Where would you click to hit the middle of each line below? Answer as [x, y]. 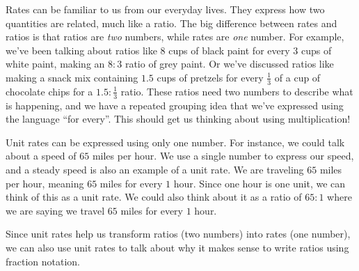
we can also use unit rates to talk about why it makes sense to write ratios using [177, 247]
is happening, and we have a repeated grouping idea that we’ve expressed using [175, 105]
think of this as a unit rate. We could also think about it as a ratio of [154, 197]
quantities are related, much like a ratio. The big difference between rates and [171, 23]
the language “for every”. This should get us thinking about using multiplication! [178, 119]
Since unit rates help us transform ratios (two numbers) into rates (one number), [178, 234]
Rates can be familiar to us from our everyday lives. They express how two [165, 9]
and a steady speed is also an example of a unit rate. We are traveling [155, 169]
